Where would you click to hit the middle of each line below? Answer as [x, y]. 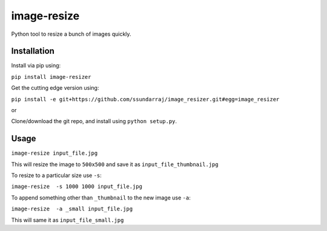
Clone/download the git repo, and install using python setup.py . [94, 121]
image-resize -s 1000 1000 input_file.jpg [77, 187]
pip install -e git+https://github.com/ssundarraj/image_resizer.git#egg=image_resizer [145, 99]
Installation [33, 51]
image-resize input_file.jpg [54, 153]
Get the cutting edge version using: [55, 88]
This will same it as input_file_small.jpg [68, 220]
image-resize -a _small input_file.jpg [72, 209]
